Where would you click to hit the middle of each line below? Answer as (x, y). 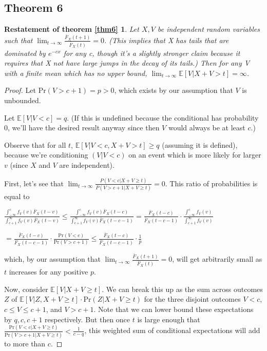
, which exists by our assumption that (174, 90)
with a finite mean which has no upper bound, (76, 73)
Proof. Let (20, 90)
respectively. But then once (88, 319)
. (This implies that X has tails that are (167, 40)
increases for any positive (49, 272)
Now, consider (26, 289)
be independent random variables (208, 29)
